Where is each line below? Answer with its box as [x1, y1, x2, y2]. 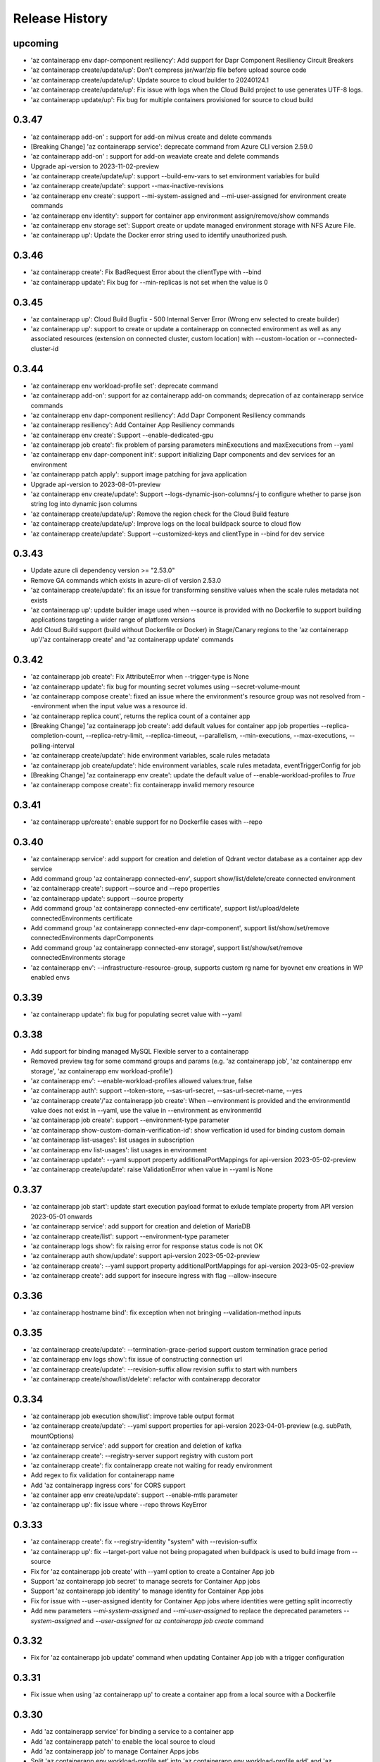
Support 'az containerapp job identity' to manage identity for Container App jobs [30, 1587, 264, 1596]
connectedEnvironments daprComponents [30, 934, 154, 942]
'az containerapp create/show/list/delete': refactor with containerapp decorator [30, 1375, 261, 1384]
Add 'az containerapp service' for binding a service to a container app [30, 1727, 234, 1736]
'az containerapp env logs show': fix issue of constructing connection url [30, 1355, 243, 1364]
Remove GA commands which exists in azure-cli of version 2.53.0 [30, 576, 222, 584]
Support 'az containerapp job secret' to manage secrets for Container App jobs [30, 1577, 260, 1585]
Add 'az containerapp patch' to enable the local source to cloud [30, 1737, 215, 1746]
